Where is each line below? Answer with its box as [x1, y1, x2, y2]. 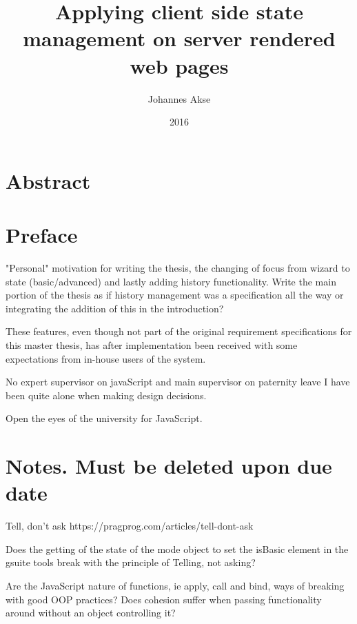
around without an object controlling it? [6, 605, 176, 620]
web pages [130, 51, 229, 79]
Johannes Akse [147, 91, 211, 105]
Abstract [6, 166, 91, 194]
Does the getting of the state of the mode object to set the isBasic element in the [6, 541, 349, 556]
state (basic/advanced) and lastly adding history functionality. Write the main [6, 274, 336, 288]
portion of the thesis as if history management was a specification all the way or [6, 288, 344, 302]
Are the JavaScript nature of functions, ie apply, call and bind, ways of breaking [6, 578, 345, 593]
